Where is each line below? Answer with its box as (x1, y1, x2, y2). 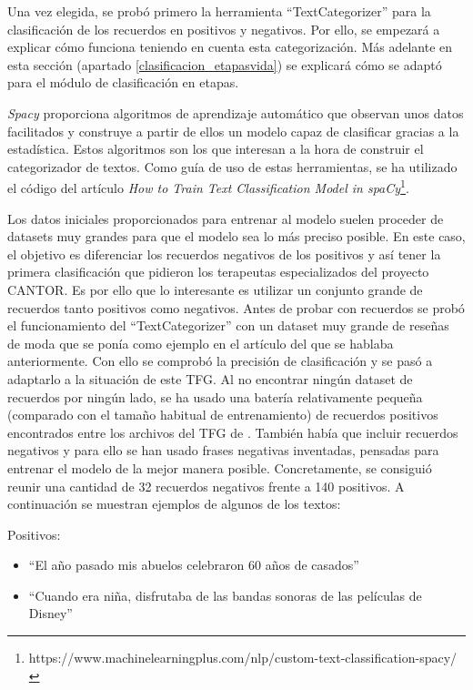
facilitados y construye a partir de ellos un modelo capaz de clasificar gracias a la (7, 121, 459, 140)
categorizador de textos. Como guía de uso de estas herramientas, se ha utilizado (7, 157, 458, 176)
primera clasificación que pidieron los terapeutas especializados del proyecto (7, 262, 429, 281)
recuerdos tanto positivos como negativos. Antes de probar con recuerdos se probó (7, 298, 465, 317)
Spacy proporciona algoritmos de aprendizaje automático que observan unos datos (7, 103, 464, 122)
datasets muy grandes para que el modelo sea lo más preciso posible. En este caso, (7, 227, 466, 246)
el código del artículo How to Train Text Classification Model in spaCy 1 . (7, 176, 409, 197)
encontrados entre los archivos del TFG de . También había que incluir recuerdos (7, 422, 458, 441)
